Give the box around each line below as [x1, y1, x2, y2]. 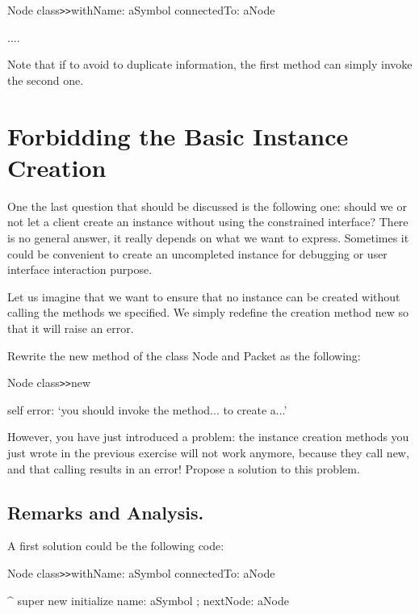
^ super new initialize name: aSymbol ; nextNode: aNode [7, 591, 289, 608]
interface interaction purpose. [7, 261, 153, 278]
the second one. [7, 71, 84, 88]
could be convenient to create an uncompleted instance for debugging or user [7, 245, 388, 262]
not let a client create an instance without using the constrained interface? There [7, 213, 409, 230]
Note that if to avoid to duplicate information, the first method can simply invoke [7, 56, 413, 73]
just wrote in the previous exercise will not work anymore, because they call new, [7, 444, 409, 460]
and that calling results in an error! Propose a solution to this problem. [7, 460, 360, 477]
